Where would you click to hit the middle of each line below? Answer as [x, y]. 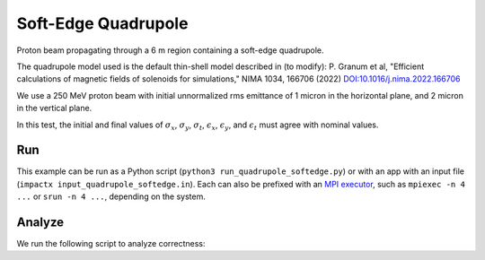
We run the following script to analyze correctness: [111, 244]
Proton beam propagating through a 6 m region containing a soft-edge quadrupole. [170, 50]
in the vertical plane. [54, 108]
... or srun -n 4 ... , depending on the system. [111, 196]
